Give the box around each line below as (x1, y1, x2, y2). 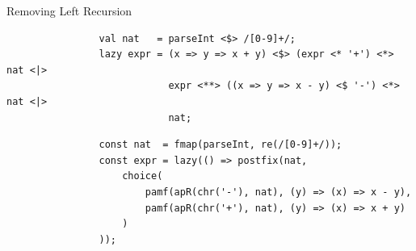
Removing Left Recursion (6, 2, 132, 19)
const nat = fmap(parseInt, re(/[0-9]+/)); (99, 139, 342, 151)
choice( (122, 170, 163, 182)
